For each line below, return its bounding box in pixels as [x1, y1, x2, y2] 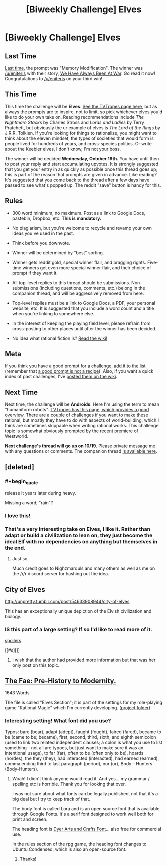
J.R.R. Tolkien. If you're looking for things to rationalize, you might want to [5, 130, 157, 136]
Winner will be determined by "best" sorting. [12, 249, 104, 256]
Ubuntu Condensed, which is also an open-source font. [12, 846, 127, 852]
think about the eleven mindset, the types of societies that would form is [5, 135, 154, 141]
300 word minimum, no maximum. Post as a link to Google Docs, [12, 210, 146, 216]
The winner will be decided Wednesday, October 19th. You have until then [5, 155, 159, 161]
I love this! [5, 512, 31, 519]
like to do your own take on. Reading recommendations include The [5, 114, 144, 120]
